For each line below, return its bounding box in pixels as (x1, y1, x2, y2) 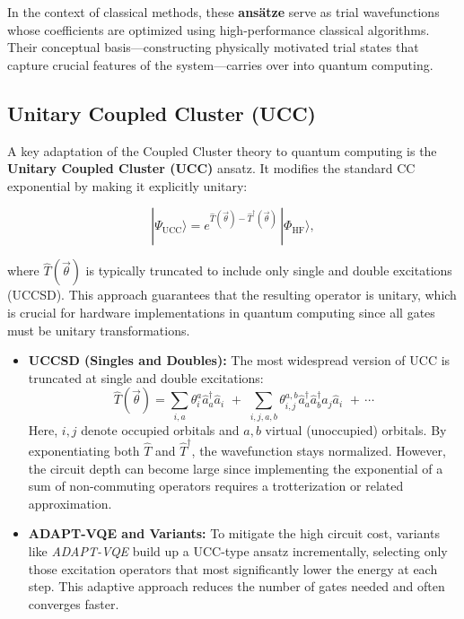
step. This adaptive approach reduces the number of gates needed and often (28, 577, 445, 596)
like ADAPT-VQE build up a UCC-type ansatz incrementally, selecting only (28, 541, 448, 560)
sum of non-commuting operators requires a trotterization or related (28, 476, 404, 495)
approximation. (28, 493, 112, 512)
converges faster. (28, 594, 119, 613)
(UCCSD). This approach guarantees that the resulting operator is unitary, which (7, 285, 457, 304)
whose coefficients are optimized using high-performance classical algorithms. (7, 20, 430, 39)
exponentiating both (28, 440, 140, 459)
